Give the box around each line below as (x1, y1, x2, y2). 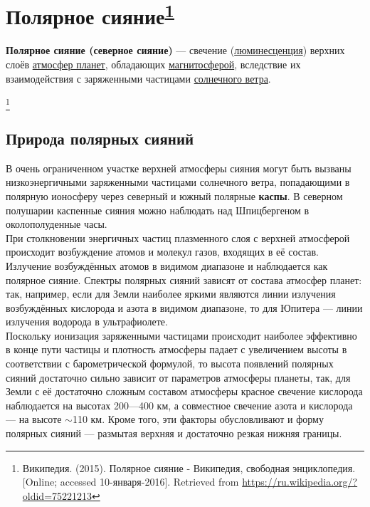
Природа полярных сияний (6, 127, 194, 149)
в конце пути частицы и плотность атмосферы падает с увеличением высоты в (6, 342, 347, 357)
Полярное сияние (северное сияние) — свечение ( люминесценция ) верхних (6, 43, 345, 58)
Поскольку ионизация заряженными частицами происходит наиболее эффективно (6, 328, 357, 343)
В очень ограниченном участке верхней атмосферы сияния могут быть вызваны (6, 160, 351, 175)
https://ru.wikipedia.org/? (242, 474, 358, 489)
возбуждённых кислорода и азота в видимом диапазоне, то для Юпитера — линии (6, 300, 363, 315)
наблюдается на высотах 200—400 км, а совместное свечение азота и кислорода (6, 397, 353, 412)
